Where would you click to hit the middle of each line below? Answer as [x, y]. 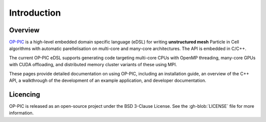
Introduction [35, 13]
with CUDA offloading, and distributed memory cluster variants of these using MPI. [93, 65]
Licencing [25, 94]
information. [21, 113]
